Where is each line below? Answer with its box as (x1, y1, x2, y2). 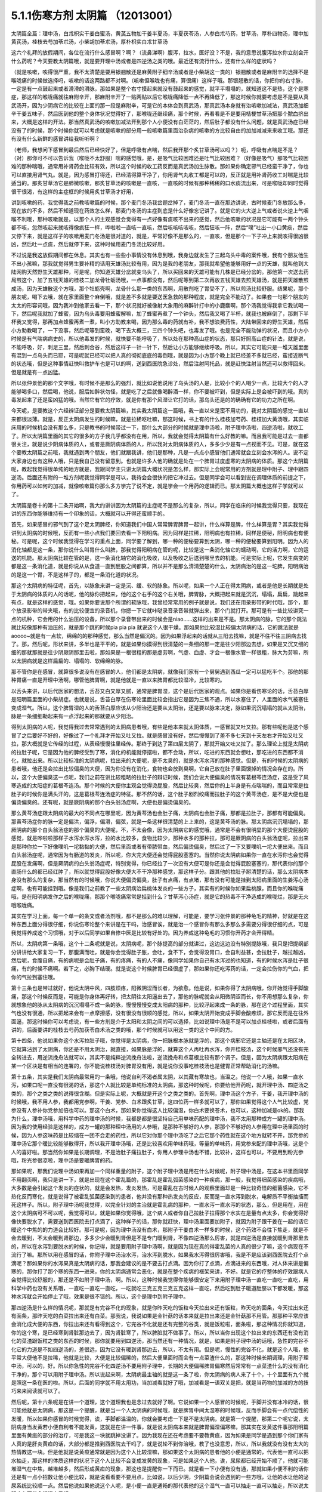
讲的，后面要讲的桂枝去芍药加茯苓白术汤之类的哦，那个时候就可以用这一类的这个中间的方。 (11, 1026, 236, 1034)
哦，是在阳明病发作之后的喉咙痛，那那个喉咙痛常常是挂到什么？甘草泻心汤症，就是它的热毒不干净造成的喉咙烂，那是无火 (11, 893, 309, 901)
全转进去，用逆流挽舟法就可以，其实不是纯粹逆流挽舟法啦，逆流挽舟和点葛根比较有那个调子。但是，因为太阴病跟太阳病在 (11, 1054, 309, 1061)
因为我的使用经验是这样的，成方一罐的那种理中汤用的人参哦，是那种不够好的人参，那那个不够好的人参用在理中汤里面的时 (11, 1123, 309, 1130)
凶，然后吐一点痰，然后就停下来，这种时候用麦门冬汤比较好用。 (11, 241, 168, 248)
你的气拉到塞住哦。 (11, 973, 58, 981)
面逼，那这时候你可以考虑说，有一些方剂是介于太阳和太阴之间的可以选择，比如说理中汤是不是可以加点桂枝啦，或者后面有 (11, 1018, 309, 1025)
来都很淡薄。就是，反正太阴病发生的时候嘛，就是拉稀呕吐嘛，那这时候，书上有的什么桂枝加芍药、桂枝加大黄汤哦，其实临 (11, 415, 309, 423)
